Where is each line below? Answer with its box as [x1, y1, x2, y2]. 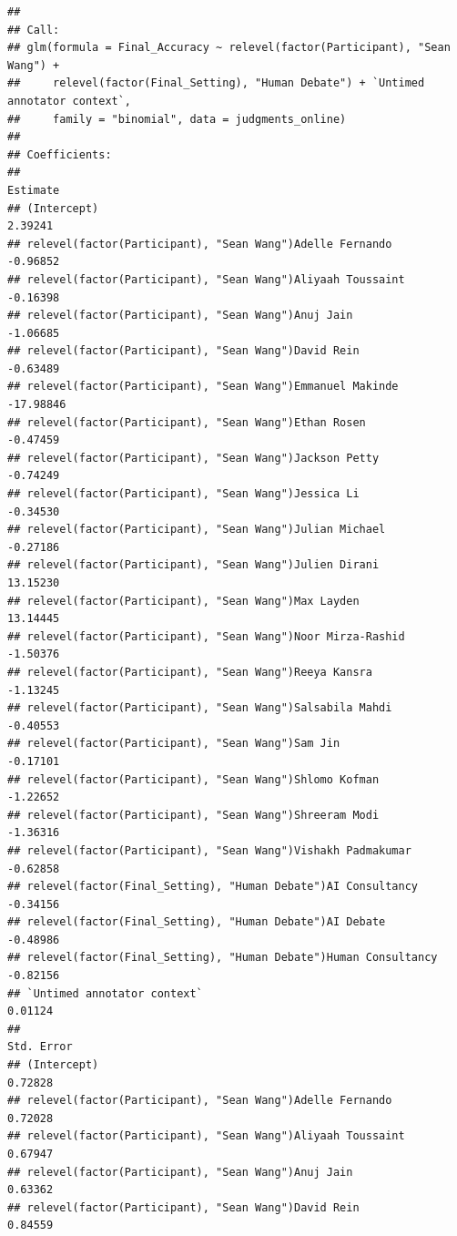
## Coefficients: [7, 148, 112, 161]
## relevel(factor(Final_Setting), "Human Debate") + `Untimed [7, 77, 425, 90]
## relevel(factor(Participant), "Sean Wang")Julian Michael [7, 523, 386, 536]
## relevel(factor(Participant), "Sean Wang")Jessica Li [7, 487, 360, 501]
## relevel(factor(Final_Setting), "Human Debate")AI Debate [7, 915, 386, 929]
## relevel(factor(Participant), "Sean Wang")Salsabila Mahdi [7, 701, 392, 715]
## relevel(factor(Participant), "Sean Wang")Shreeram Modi [7, 808, 380, 822]
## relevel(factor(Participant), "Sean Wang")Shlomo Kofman [7, 772, 380, 786]
